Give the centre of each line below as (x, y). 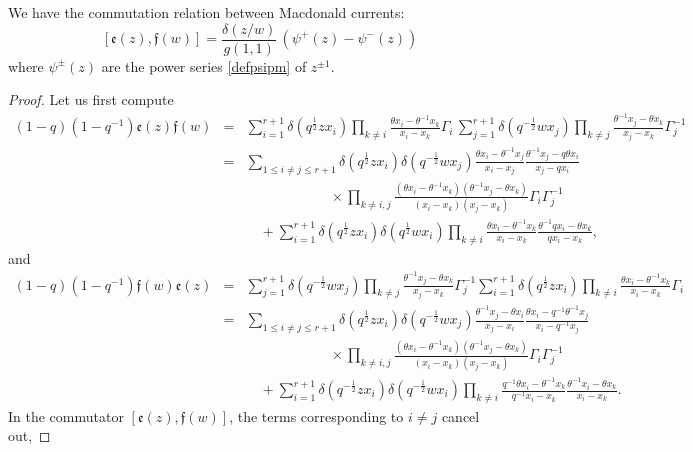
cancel (460, 415)
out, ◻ (29, 435)
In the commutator (66, 415)
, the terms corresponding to (316, 415)
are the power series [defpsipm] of (204, 65)
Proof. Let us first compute (91, 99)
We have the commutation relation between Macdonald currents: (206, 12)
